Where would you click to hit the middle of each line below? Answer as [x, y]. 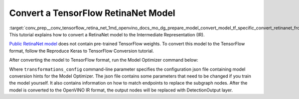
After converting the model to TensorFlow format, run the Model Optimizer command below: [104, 60]
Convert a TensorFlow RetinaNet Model [92, 13]
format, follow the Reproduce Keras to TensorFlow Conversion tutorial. [81, 51]
